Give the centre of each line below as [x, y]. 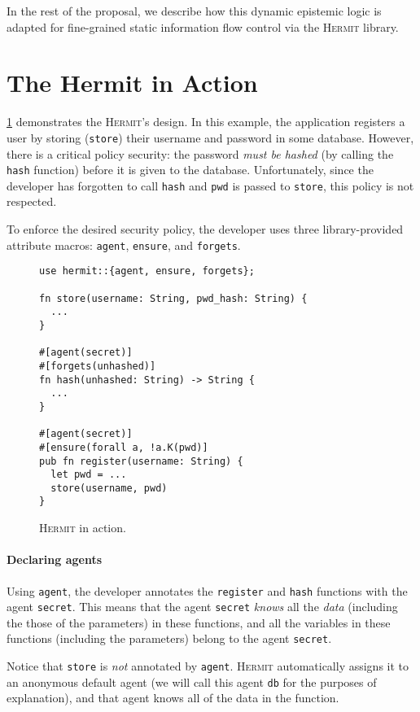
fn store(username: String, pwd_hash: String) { [173, 298]
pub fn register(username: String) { [141, 461]
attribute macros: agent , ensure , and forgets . [124, 245]
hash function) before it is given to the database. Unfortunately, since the [190, 170]
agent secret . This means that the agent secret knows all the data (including [202, 607]
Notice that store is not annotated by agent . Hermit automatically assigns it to [208, 666]
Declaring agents [54, 559]
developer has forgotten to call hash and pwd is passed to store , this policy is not [210, 185]
